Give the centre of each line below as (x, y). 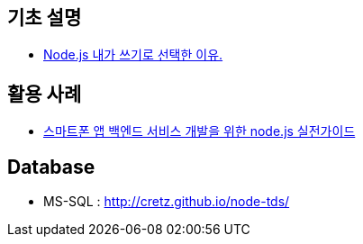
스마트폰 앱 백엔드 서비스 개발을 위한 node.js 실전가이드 (200, 131)
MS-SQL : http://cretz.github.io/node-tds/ (167, 202)
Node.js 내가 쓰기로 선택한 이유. (133, 55)
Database (51, 167)
